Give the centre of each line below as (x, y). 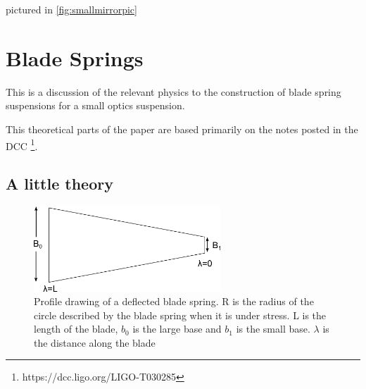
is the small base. (273, 329)
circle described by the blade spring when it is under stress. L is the (180, 315)
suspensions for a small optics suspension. (95, 105)
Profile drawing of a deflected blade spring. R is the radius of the (174, 301)
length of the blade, (76, 329)
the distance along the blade (95, 342)
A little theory (59, 184)
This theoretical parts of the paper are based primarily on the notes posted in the (182, 129)
